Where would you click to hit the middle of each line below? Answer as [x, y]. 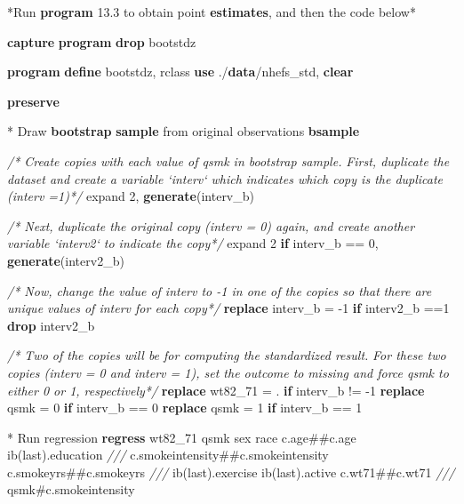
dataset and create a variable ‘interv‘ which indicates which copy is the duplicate [225, 178]
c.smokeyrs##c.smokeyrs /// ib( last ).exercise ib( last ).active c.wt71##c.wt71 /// [231, 472]
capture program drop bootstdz [102, 41]
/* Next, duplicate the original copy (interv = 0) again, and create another [211, 225]
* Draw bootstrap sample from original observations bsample [184, 131]
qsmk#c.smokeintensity [71, 489]
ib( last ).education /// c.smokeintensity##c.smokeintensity [168, 455]
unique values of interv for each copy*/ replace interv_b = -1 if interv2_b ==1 [228, 308]
